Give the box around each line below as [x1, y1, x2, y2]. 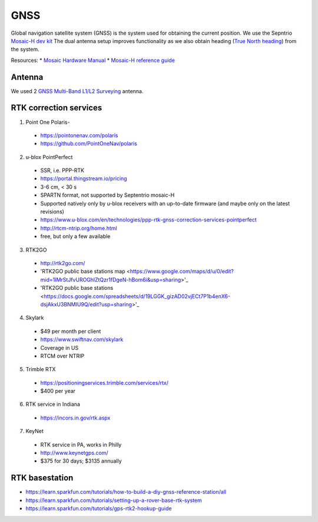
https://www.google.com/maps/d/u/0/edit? [130, 268, 234, 275]
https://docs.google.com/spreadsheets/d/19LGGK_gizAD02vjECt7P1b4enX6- [44, 292, 231, 300]
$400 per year [40, 388, 76, 395]
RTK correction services [11, 103, 102, 113]
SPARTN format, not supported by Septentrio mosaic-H [40, 191, 175, 199]
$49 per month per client [40, 328, 101, 335]
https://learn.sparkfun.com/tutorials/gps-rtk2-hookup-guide [25, 505, 172, 512]
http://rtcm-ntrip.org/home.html [40, 224, 117, 232]
